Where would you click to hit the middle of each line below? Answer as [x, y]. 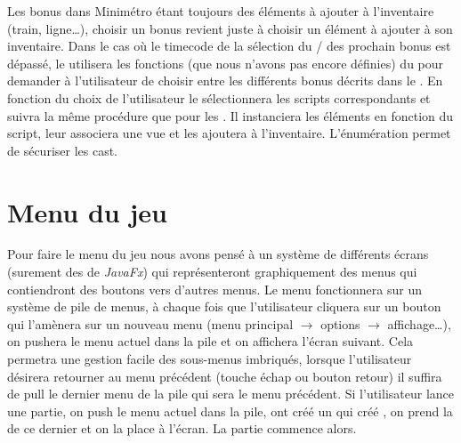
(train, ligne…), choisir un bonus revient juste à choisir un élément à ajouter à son [230, 28]
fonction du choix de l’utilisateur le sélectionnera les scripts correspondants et [219, 97]
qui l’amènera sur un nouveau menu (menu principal [150, 323]
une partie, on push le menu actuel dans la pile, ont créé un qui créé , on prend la [230, 411]
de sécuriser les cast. [63, 150]
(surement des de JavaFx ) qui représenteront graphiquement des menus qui [212, 272]
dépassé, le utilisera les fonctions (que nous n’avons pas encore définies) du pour [226, 63]
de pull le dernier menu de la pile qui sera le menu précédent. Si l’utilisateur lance [231, 394]
